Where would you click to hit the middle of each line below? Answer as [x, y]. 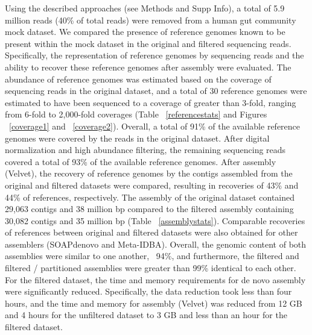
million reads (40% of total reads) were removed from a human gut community [151, 20]
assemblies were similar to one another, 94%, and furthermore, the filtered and [152, 256]
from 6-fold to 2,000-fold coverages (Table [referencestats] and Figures [136, 114]
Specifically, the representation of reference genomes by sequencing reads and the [154, 55]
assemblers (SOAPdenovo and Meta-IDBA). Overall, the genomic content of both [156, 244]
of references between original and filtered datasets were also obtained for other [151, 232]
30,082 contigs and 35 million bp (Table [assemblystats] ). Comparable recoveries [155, 220]
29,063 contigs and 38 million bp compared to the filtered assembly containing [149, 209]
